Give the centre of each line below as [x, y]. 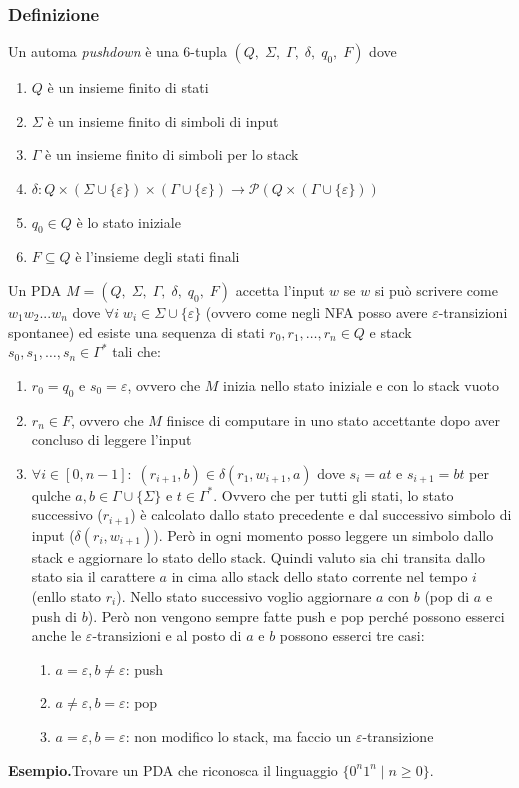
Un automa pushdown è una [93, 51]
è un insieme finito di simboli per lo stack [172, 154]
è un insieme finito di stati [128, 87]
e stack [390, 331]
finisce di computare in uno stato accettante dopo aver [333, 419]
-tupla [208, 51]
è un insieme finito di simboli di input [163, 120]
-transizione [398, 735]
